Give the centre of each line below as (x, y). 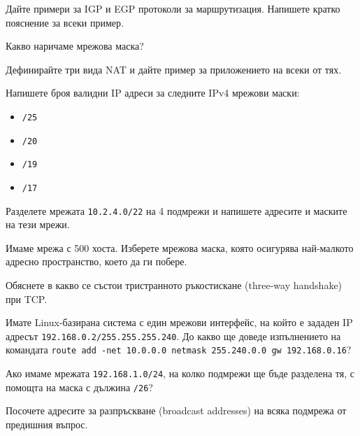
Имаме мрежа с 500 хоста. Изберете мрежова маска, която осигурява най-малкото (180, 247)
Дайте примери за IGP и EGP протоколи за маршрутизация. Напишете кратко (173, 8)
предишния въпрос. (47, 424)
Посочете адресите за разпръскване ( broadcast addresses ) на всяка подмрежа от (176, 410)
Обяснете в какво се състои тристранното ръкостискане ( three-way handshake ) (174, 285)
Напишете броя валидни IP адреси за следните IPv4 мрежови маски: (153, 93)
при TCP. (27, 298)
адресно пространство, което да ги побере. (96, 261)
